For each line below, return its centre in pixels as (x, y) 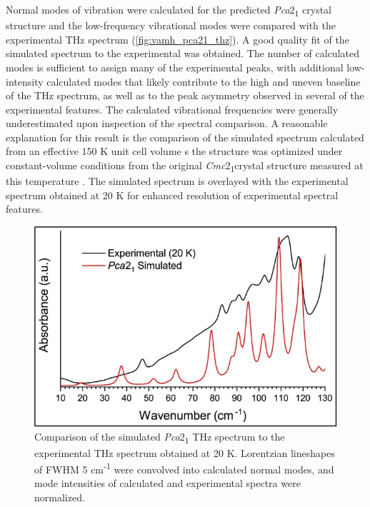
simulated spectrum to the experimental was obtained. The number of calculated (182, 53)
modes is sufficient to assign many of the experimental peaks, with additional (175, 67)
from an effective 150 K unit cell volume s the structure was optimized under (174, 151)
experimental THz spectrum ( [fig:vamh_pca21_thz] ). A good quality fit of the (177, 39)
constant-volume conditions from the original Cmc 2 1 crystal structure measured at (185, 166)
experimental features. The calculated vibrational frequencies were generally (172, 109)
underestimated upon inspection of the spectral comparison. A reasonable (167, 123)
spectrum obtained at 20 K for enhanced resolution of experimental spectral (172, 195)
